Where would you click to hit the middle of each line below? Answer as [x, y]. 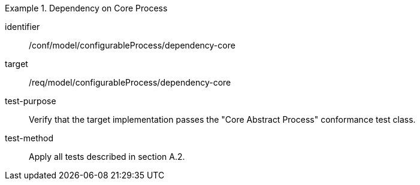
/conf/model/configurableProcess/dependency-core [132, 45]
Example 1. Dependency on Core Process [86, 8]
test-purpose [31, 101]
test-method [29, 138]
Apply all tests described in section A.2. [107, 157]
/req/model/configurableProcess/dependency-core [130, 82]
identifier [22, 27]
